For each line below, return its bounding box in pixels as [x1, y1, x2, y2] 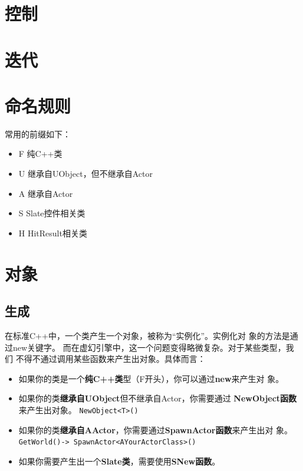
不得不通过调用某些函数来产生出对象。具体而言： [15, 353, 206, 365]
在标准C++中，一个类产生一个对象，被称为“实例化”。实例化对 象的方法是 [5, 330, 290, 342]
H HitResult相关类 [18, 226, 87, 239]
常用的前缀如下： [5, 127, 71, 140]
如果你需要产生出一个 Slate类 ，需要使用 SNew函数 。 [18, 454, 220, 467]
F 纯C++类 [18, 147, 62, 160]
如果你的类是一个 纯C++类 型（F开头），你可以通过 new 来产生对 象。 [18, 372, 284, 384]
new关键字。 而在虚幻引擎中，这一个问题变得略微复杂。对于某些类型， [12, 341, 286, 353]
